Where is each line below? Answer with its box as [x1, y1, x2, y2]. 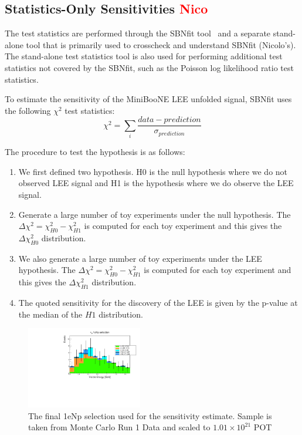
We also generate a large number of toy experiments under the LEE [18, 252, 262, 264]
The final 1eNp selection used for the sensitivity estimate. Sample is [28, 409, 272, 421]
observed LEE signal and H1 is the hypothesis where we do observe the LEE [18, 177, 294, 189]
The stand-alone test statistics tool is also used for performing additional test [5, 50, 283, 62]
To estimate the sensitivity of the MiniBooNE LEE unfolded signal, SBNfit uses [5, 93, 292, 105]
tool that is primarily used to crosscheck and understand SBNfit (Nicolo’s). [26, 38, 296, 50]
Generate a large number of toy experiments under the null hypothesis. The [18, 208, 291, 220]
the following [5, 104, 51, 116]
